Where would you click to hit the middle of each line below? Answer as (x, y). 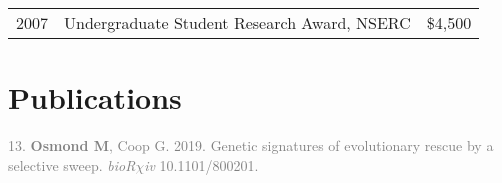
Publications (95, 97)
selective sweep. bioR (72, 164)
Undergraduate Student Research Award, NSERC (237, 22)
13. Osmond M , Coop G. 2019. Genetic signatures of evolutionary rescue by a (251, 145)
